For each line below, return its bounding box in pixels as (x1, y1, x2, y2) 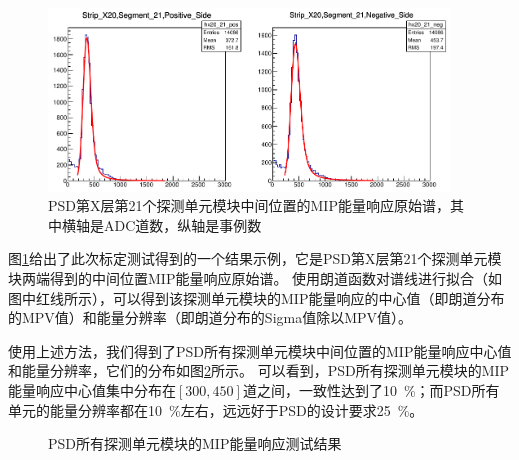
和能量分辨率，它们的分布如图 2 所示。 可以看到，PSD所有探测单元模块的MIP (8, 360, 510, 381)
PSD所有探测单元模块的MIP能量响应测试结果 (48, 433, 342, 454)
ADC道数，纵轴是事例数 (103, 214, 262, 235)
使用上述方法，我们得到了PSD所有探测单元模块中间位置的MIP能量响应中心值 (8, 340, 512, 361)
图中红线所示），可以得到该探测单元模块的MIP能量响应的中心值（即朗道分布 (8, 287, 505, 308)
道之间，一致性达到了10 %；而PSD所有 (242, 379, 500, 400)
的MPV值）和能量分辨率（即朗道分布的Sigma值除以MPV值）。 (8, 307, 413, 328)
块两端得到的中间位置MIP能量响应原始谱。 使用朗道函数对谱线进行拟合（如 (8, 268, 503, 289)
